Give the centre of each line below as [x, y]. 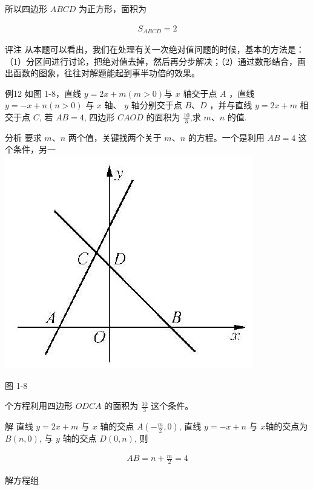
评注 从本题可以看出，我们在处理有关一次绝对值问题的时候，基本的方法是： [155, 49]
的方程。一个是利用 [226, 137]
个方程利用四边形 [39, 406]
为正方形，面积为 [113, 8]
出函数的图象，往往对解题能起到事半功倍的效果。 [102, 73]
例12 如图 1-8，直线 [43, 93]
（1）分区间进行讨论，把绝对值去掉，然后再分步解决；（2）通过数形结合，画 [155, 61]
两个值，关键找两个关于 [115, 137]
